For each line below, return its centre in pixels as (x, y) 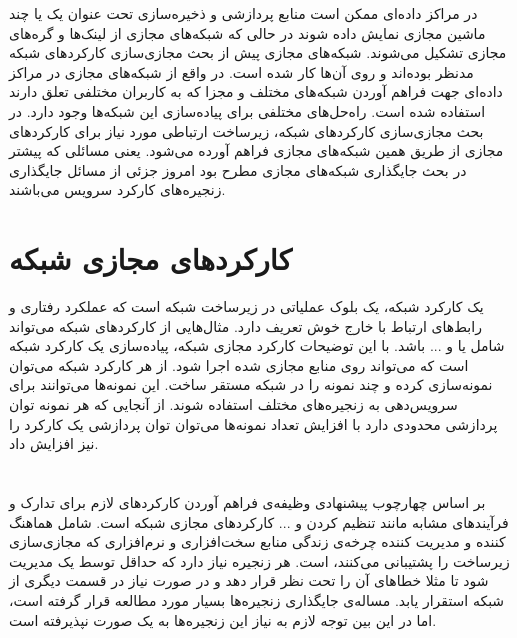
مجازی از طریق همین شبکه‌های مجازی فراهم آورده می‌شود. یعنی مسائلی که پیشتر (256, 150)
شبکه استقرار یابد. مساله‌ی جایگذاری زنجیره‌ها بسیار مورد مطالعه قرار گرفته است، (257, 599)
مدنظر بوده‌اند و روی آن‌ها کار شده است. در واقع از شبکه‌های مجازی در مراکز (241, 71)
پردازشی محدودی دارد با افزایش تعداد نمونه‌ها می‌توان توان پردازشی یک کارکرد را (253, 423)
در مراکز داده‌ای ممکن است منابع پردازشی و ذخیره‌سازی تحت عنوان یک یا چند (243, 13)
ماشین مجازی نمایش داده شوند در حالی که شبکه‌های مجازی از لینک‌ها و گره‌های (247, 32)
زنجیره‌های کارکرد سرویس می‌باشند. (117, 189)
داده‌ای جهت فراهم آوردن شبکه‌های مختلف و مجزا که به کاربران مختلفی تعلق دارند (256, 91)
